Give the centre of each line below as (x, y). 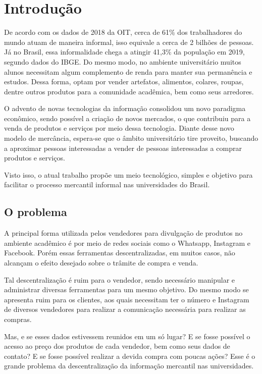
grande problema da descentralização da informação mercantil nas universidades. (129, 366)
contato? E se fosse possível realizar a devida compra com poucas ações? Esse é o (130, 356)
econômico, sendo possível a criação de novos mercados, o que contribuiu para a (127, 118)
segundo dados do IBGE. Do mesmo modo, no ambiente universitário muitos (123, 61)
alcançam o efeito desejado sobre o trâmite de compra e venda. (101, 263)
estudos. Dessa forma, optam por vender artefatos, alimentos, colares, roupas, (124, 82)
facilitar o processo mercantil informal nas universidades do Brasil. (107, 184)
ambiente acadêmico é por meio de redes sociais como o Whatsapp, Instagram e (127, 243)
